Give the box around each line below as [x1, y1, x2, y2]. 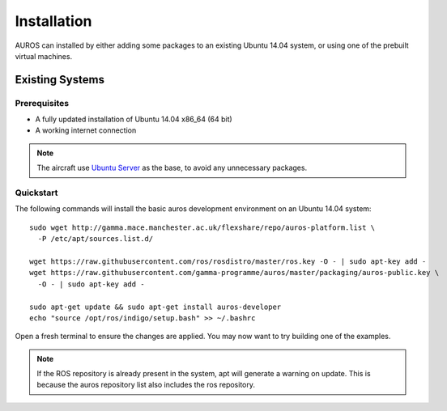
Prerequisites [15, 97, 69, 108]
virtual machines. [15, 51, 73, 61]
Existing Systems [15, 73, 105, 87]
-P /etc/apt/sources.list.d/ [37, 235, 154, 244]
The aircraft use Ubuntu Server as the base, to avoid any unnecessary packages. [36, 163, 308, 173]
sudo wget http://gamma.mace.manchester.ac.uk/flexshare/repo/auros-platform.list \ [29, 222, 376, 232]
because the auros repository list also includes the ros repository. [36, 380, 255, 390]
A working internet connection [35, 125, 137, 135]
